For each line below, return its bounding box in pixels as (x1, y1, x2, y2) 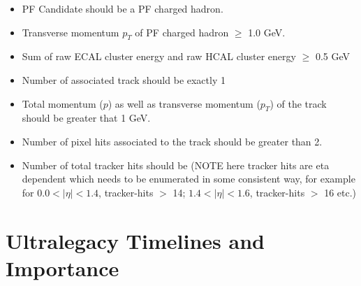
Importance (6, 253, 119, 282)
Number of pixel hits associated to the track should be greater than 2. (22, 134, 323, 148)
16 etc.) (324, 185, 357, 199)
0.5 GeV (315, 49, 351, 64)
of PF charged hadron (135, 24, 229, 39)
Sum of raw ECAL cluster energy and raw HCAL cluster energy (22, 49, 296, 64)
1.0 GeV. (248, 24, 286, 39)
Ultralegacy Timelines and (6, 226, 265, 255)
